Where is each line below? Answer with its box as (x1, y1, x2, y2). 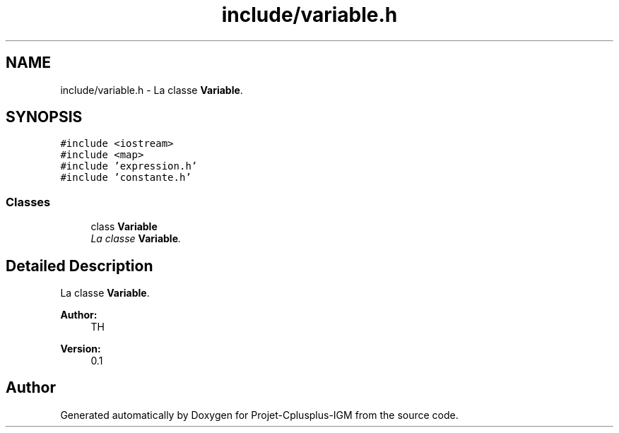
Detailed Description (6, 256, 153, 275)
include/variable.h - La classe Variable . (60, 83, 243, 96)
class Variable (90, 220, 158, 233)
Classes (6, 194, 51, 209)
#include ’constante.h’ (60, 172, 191, 184)
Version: (60, 343, 101, 355)
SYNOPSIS (6, 108, 83, 126)
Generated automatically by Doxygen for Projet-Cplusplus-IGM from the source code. (60, 408, 459, 421)
